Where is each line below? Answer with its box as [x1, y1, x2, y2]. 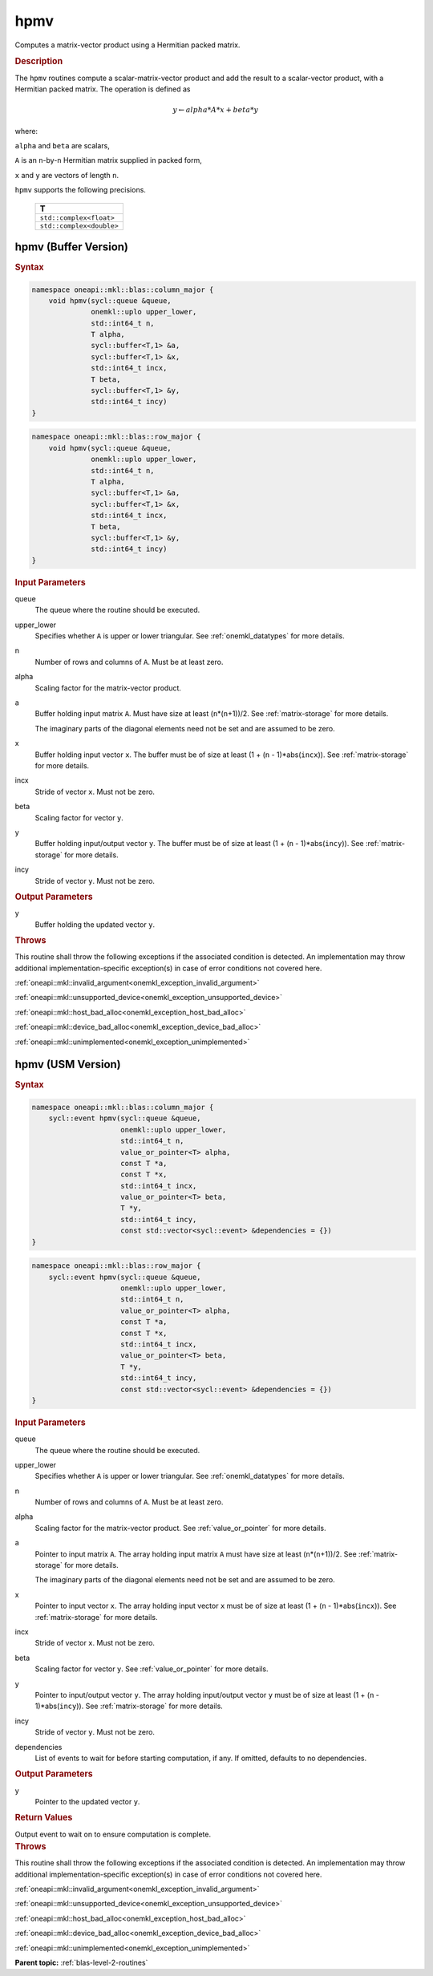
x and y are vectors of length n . [14, 170, 119, 180]
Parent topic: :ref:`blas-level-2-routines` [14, 1958, 148, 1967]
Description [14, 56, 63, 67]
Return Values [14, 1812, 73, 1824]
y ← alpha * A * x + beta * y [172, 105, 259, 115]
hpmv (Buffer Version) [14, 240, 128, 253]
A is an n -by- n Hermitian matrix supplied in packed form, [14, 156, 202, 165]
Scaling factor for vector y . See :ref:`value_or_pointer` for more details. [34, 1664, 269, 1674]
